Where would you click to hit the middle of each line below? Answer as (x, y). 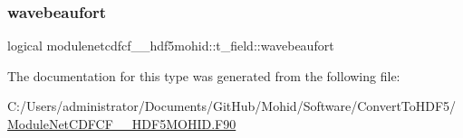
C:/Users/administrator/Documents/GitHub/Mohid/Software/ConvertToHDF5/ (232, 106)
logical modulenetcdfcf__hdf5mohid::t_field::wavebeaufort (171, 46)
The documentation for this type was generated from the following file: (204, 75)
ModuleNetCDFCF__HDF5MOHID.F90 (122, 124)
